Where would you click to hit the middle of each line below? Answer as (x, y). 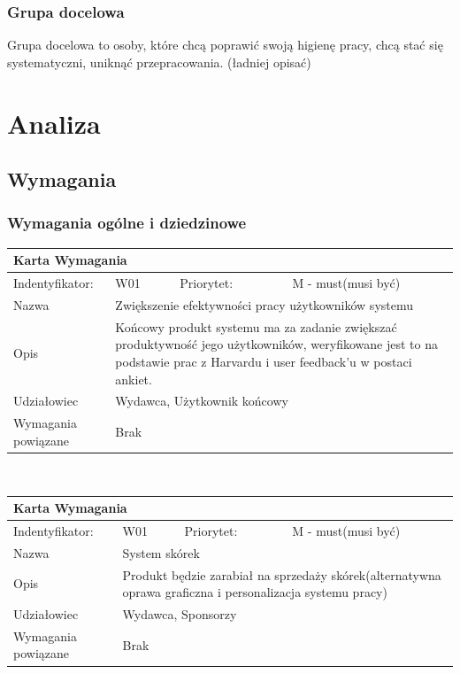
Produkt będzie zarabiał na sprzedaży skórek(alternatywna (282, 574)
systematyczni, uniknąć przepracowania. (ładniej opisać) (159, 62)
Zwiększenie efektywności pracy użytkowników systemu (264, 304)
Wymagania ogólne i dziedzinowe (127, 223)
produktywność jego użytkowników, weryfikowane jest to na (276, 344)
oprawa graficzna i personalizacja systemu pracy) (255, 592)
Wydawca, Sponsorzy (180, 614)
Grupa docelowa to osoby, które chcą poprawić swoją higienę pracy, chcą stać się (225, 45)
